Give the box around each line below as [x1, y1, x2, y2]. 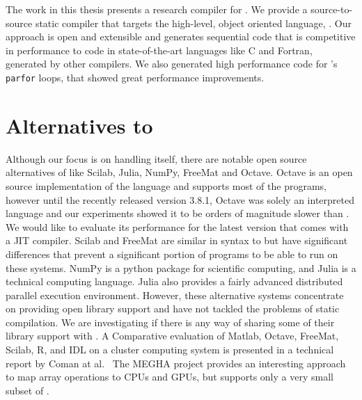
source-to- [310, 2, 353, 16]
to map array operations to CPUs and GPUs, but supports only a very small [6, 369, 333, 384]
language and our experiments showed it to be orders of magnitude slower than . [6, 206, 349, 221]
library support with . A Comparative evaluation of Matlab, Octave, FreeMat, [6, 328, 339, 343]
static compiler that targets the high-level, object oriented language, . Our [35, 15, 352, 30]
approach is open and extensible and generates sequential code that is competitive [6, 29, 356, 44]
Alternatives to [6, 111, 153, 139]
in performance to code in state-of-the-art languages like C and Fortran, [6, 42, 313, 57]
